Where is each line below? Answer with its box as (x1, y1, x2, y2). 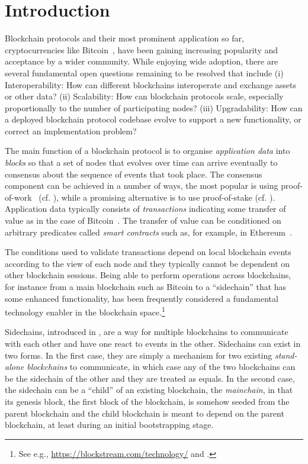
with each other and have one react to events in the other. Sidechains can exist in (5, 337, 301, 350)
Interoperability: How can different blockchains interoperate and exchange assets (5, 78, 297, 91)
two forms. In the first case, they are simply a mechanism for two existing (5, 349, 272, 361)
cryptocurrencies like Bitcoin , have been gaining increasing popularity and (5, 43, 278, 56)
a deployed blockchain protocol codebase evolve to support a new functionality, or (5, 113, 301, 125)
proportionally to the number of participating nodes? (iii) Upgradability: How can (5, 101, 303, 114)
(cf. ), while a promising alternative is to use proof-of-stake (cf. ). (38, 191, 275, 203)
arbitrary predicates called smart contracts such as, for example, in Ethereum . (5, 225, 292, 238)
